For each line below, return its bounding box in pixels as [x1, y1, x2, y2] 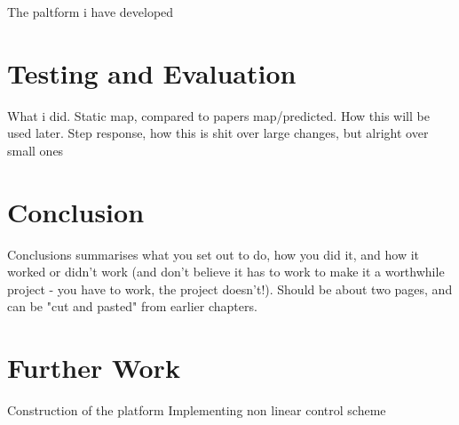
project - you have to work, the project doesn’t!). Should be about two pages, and [7, 279, 453, 298]
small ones [7, 140, 64, 159]
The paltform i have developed [7, 3, 174, 20]
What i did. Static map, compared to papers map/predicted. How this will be [7, 106, 430, 124]
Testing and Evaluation [7, 54, 297, 91]
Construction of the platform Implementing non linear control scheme [7, 401, 386, 420]
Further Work [7, 349, 180, 386]
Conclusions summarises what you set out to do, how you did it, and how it [7, 245, 420, 263]
